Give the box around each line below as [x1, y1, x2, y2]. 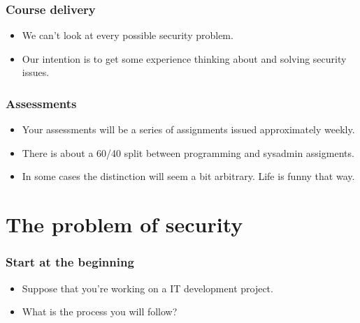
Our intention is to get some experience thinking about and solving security [22, 51, 347, 66]
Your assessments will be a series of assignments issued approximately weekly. [22, 122, 355, 137]
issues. [22, 65, 50, 80]
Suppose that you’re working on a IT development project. [22, 280, 273, 295]
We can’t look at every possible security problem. [22, 28, 233, 43]
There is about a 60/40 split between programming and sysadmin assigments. [22, 145, 354, 160]
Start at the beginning [6, 253, 134, 271]
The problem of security [6, 210, 243, 239]
